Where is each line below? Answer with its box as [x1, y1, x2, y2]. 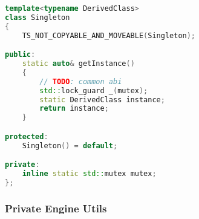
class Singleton [5, 13, 70, 22]
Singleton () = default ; [22, 141, 118, 150]
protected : [5, 132, 48, 141]
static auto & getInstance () [22, 59, 135, 68]
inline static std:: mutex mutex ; [22, 169, 157, 178]
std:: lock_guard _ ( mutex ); [39, 86, 148, 95]
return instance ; [39, 104, 109, 113]
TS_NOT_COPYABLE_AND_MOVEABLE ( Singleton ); [22, 31, 196, 40]
